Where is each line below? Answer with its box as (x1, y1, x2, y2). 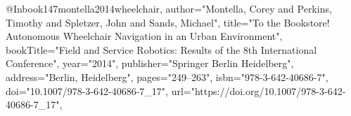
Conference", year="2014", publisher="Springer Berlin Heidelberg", (6, 56, 294, 71)
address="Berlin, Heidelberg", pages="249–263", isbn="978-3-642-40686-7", (6, 69, 328, 84)
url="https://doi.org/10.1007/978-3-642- (171, 83, 346, 98)
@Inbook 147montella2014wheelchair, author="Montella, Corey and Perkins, (6, 1, 332, 15)
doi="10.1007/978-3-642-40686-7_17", (6, 83, 168, 98)
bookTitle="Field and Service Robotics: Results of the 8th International (6, 42, 317, 57)
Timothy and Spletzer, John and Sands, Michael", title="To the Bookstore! (6, 15, 330, 29)
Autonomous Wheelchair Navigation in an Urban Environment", (6, 29, 283, 43)
